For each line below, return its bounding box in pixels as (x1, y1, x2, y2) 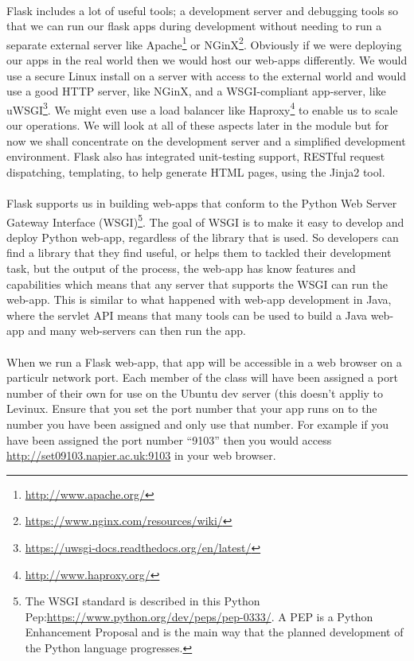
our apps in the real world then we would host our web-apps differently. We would (6, 52, 408, 68)
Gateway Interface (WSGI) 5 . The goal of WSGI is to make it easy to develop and (6, 211, 404, 230)
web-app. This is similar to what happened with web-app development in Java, (6, 291, 392, 308)
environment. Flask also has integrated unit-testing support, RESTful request (6, 148, 385, 165)
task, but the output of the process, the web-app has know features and (6, 260, 356, 277)
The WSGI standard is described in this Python (25, 593, 260, 609)
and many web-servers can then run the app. (28, 322, 246, 339)
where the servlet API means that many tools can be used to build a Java (6, 306, 368, 323)
